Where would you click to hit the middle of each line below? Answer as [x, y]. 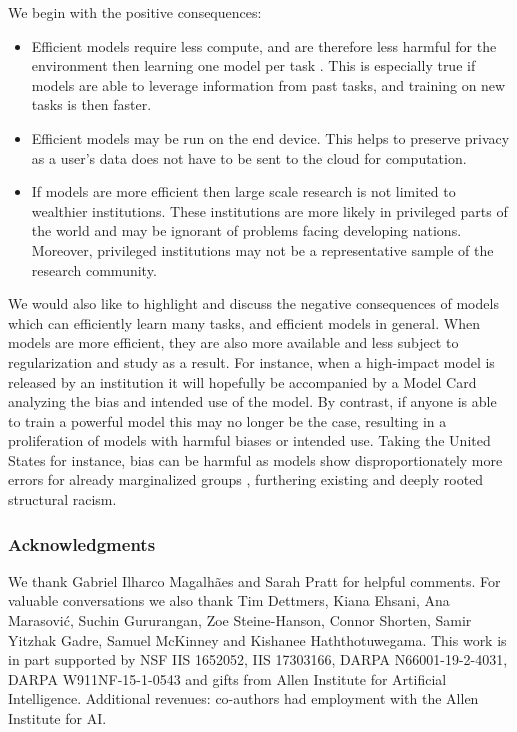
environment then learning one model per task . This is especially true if [253, 65]
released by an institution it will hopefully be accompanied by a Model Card [242, 381]
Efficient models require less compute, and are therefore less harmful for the [264, 45]
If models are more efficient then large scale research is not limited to [243, 191]
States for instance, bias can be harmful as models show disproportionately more [255, 459]
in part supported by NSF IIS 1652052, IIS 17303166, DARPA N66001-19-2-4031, [258, 659]
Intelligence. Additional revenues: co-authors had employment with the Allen [243, 698]
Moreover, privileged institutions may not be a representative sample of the [262, 249]
